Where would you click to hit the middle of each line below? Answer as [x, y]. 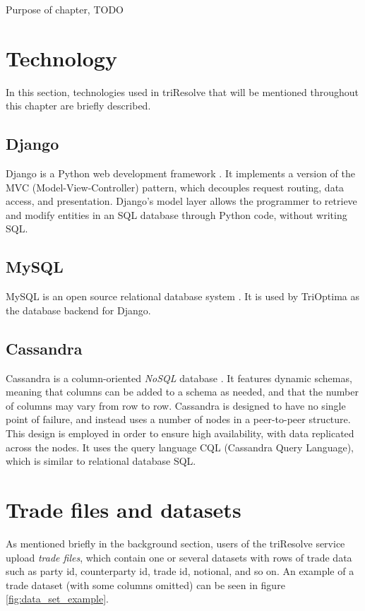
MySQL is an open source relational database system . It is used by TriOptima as [183, 296]
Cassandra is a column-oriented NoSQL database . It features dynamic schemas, [179, 378]
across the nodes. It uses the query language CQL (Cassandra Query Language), [180, 447]
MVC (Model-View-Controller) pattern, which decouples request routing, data [175, 187]
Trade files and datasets [124, 510]
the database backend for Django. [78, 310]
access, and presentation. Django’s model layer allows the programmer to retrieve [181, 201]
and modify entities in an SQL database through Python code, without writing [176, 214]
